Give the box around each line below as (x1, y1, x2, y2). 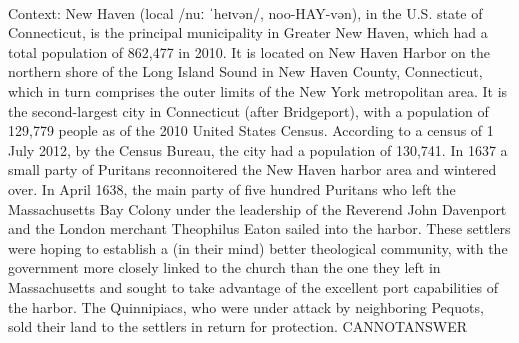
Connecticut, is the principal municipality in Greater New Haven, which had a (8, 22, 488, 43)
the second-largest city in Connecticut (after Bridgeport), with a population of (8, 100, 489, 121)
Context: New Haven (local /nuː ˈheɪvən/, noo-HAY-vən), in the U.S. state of (8, 2, 483, 23)
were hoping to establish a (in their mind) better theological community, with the (8, 237, 508, 258)
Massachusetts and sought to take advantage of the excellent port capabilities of (8, 276, 499, 297)
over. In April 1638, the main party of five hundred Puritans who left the (8, 178, 456, 199)
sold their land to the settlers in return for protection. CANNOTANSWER (8, 316, 468, 337)
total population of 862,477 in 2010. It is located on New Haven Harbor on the (8, 41, 491, 62)
